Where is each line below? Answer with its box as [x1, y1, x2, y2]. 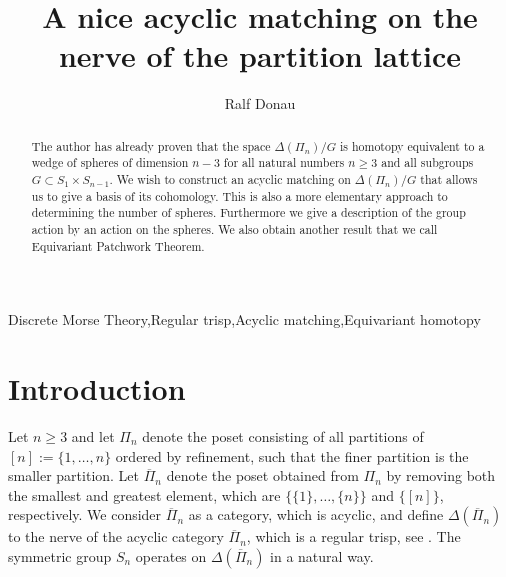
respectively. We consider [8, 504, 162, 525]
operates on [135, 545, 207, 566]
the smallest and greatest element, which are [8, 484, 281, 505]
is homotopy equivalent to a [339, 137, 485, 154]
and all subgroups [381, 154, 474, 171]
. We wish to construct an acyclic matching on [109, 171, 351, 188]
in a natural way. [270, 545, 374, 566]
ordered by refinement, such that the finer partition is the [115, 445, 469, 466]
